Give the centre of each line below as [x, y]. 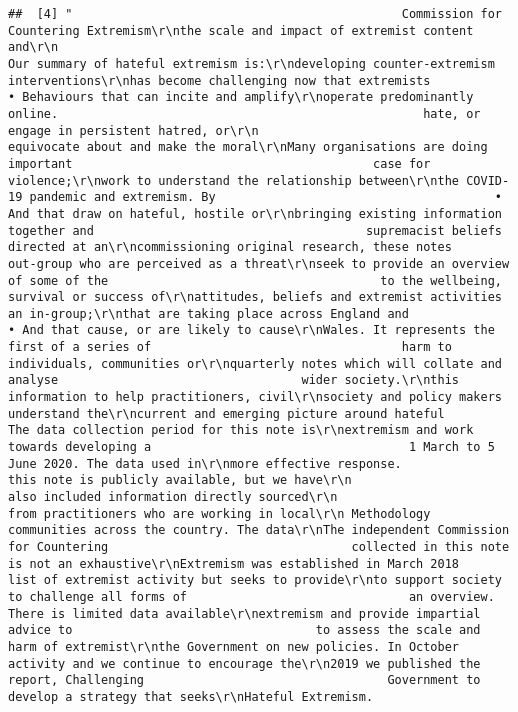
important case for [219, 163]
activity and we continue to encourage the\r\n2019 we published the [244, 663]
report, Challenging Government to [244, 680]
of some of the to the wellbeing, [255, 280]
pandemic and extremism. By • [265, 197]
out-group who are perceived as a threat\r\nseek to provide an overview [259, 263]
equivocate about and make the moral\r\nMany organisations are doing [248, 147]
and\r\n [33, 47]
